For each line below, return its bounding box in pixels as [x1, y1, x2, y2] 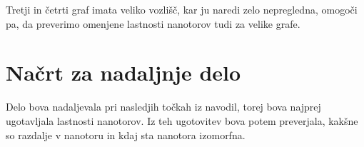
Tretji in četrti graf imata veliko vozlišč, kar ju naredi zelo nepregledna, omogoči [6, 2, 358, 16]
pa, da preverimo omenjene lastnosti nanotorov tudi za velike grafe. [6, 16, 300, 31]
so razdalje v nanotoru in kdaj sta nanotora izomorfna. [6, 127, 246, 142]
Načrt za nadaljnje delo [6, 58, 241, 87]
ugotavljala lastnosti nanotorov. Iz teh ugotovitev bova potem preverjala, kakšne [6, 113, 358, 128]
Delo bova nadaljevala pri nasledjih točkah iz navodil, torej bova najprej [6, 99, 321, 114]
